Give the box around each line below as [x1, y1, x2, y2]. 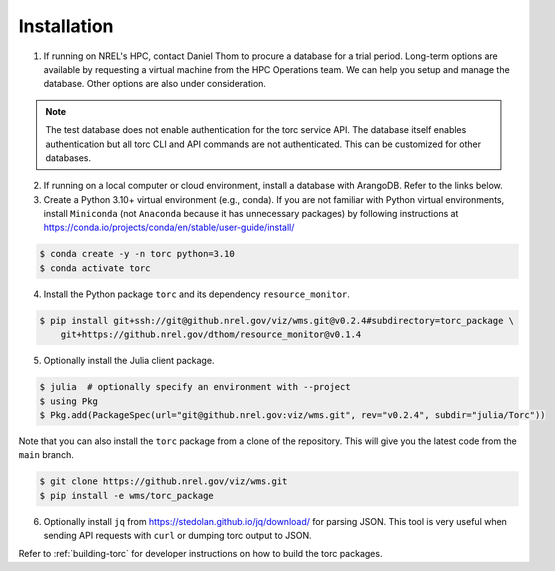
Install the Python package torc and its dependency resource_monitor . [43, 288, 350, 300]
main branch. [18, 449, 74, 461]
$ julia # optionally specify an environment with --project [39, 381, 351, 393]
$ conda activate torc [39, 262, 151, 274]
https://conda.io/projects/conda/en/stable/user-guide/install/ [43, 221, 295, 234]
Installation [18, 15, 114, 37]
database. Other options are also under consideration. [43, 78, 267, 90]
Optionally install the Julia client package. [43, 355, 215, 367]
